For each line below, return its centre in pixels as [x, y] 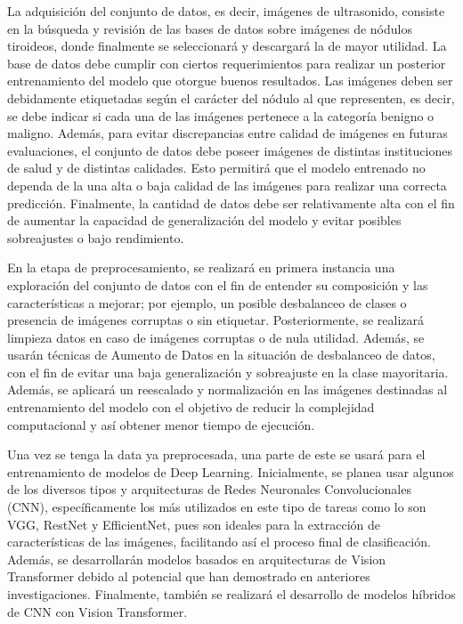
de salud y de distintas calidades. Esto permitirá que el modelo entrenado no [216, 168]
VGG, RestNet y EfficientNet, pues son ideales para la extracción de [194, 524]
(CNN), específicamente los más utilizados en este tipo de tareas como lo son [217, 507]
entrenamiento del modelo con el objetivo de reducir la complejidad [191, 407]
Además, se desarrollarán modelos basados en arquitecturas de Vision [197, 559]
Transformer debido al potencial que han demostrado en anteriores [189, 576]
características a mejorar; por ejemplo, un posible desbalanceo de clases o [207, 302]
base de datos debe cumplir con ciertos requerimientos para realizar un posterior [227, 63]
